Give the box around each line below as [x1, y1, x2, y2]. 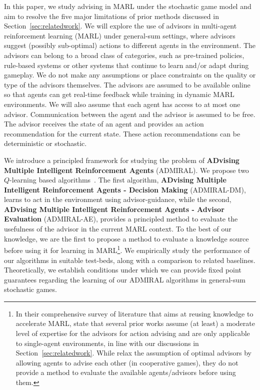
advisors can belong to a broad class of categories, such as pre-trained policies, [4, 49, 244, 60]
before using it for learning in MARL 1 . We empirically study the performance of [4, 243, 250, 255]
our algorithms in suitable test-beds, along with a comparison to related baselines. [4, 254, 255, 265]
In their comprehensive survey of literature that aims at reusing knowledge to [15, 308, 253, 318]
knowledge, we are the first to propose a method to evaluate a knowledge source [4, 233, 249, 243]
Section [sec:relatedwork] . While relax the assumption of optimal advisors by [15, 347, 251, 358]
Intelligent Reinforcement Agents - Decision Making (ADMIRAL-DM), [4, 184, 246, 194]
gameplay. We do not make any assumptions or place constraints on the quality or [4, 69, 256, 80]
